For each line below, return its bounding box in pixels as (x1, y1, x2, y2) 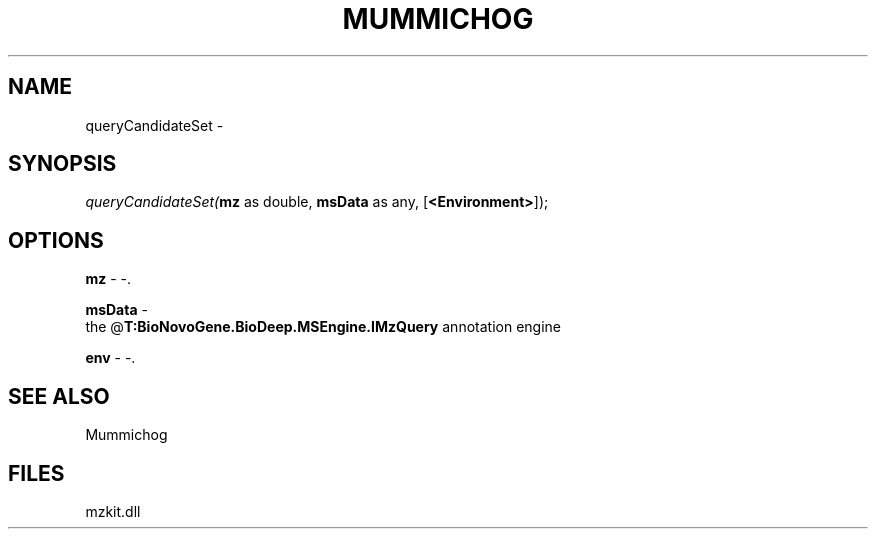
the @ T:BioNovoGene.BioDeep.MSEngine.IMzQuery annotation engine (85, 318, 561, 336)
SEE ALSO (8, 383, 110, 409)
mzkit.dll (85, 502, 141, 520)
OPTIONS (8, 227, 104, 253)
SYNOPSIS (8, 151, 117, 177)
